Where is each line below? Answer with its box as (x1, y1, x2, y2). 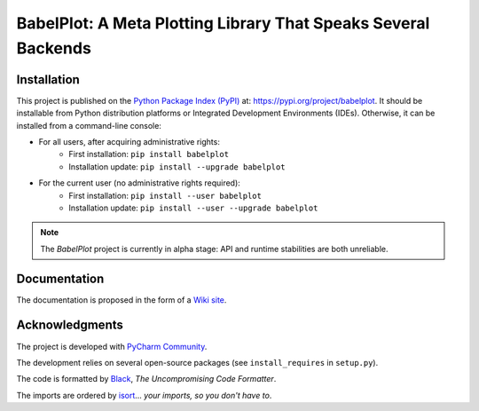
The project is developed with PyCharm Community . (16, 341, 208, 352)
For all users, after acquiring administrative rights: (38, 137, 221, 147)
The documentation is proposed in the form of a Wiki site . (16, 294, 227, 305)
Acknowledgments (16, 318, 124, 333)
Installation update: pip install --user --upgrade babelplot (68, 202, 318, 213)
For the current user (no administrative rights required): (38, 178, 241, 188)
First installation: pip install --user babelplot (68, 190, 262, 201)
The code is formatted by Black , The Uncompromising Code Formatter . (16, 374, 277, 384)
